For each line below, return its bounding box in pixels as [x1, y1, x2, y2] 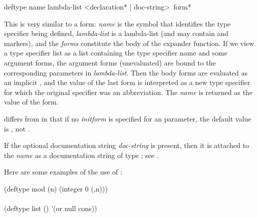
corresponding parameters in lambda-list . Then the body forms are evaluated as [4, 67, 248, 77]
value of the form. [4, 96, 59, 107]
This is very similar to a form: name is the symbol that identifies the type [4, 18, 231, 28]
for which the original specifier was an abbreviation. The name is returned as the [4, 86, 252, 97]
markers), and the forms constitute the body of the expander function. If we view [4, 37, 254, 48]
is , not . [4, 123, 30, 133]
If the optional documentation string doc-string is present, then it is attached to [4, 140, 249, 150]
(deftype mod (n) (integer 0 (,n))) [4, 183, 108, 193]
